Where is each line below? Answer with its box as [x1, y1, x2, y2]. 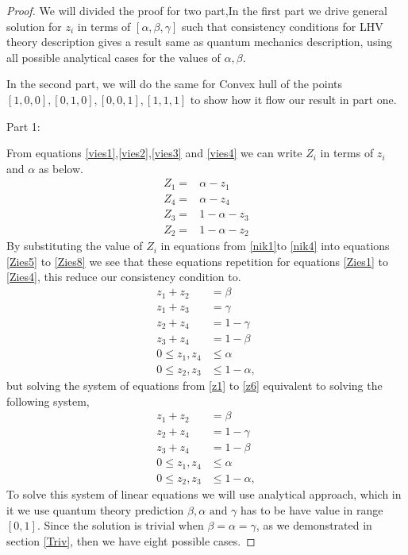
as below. [38, 160, 83, 176]
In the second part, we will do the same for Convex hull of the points [6, 75, 343, 92]
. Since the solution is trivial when [37, 517, 204, 534]
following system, [6, 392, 90, 409]
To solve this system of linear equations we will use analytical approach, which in [6, 486, 402, 503]
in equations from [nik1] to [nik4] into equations [160, 237, 390, 254]
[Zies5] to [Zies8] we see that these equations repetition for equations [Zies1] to [6, 252, 388, 269]
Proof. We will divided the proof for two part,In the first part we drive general [6, 2, 387, 18]
